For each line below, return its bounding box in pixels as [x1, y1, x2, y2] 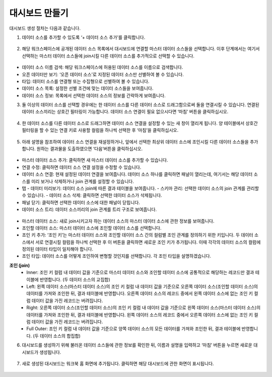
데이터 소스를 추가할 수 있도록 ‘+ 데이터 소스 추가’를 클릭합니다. [22, 34, 146, 40]
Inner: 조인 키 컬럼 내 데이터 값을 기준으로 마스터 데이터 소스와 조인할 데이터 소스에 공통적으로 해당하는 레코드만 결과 [26, 269, 254, 275]
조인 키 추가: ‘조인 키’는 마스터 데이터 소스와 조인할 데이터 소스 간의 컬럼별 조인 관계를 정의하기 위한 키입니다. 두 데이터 [22, 232, 254, 238]
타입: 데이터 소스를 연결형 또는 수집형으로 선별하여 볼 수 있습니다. [22, 78, 150, 84]
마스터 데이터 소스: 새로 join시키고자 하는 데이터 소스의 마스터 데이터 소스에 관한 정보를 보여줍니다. [22, 218, 215, 224]
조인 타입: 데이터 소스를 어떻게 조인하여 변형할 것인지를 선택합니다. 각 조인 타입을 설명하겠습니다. [22, 253, 212, 259]
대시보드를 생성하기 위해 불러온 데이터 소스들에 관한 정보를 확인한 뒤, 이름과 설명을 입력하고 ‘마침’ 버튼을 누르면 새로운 [22, 342, 253, 348]
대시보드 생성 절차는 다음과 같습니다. [9, 25, 81, 31]
